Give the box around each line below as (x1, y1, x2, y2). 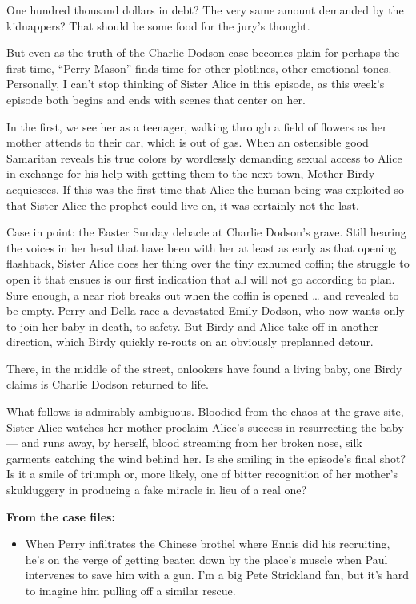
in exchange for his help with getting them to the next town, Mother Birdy (6, 165, 375, 182)
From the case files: (6, 508, 115, 525)
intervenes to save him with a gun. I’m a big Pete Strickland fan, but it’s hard (25, 566, 410, 583)
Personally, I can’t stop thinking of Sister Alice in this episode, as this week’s (6, 75, 385, 92)
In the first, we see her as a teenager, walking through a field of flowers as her (6, 118, 387, 135)
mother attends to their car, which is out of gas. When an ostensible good (6, 134, 369, 151)
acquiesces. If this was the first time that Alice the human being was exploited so (6, 180, 405, 197)
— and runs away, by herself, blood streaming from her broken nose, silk (6, 434, 362, 451)
